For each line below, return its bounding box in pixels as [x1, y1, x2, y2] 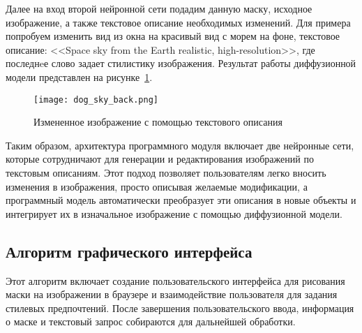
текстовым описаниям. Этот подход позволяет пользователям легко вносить [6, 165, 326, 179]
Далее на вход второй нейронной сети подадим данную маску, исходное [6, 1, 312, 15]
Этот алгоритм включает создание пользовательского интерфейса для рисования [6, 273, 345, 288]
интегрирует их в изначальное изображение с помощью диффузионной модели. [6, 206, 342, 221]
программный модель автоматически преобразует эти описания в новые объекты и [6, 193, 356, 207]
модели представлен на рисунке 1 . [6, 69, 153, 84]
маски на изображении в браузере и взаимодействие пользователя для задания [6, 287, 338, 302]
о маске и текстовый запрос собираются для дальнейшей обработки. [6, 314, 296, 329]
